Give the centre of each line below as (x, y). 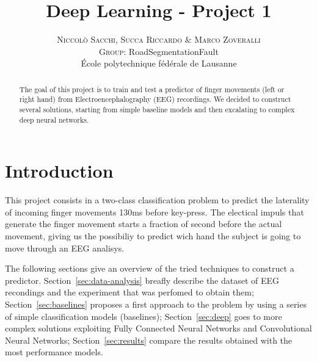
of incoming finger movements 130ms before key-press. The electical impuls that (155, 212)
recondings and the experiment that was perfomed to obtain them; (129, 292)
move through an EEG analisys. (65, 248)
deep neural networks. (54, 119)
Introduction (59, 171)
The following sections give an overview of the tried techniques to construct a (150, 268)
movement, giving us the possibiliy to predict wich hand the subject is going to (153, 236)
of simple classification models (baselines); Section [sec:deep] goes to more (144, 316)
